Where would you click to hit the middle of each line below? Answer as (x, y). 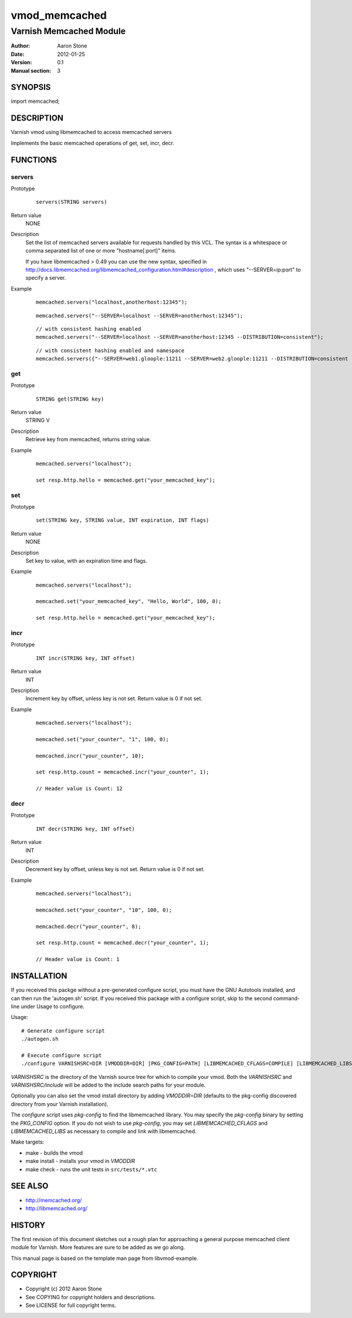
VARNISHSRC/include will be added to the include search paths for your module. (108, 1085)
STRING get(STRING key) (70, 399)
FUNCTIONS (34, 159)
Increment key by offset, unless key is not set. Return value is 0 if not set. (114, 698)
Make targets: (28, 1142)
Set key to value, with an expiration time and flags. (87, 560)
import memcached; (35, 101)
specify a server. (46, 278)
